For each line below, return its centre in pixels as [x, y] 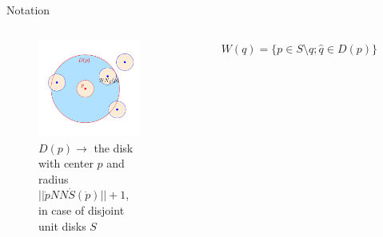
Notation [28, 10]
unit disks [62, 225]
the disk [114, 147]
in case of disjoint [82, 209]
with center [66, 163]
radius [54, 178]
